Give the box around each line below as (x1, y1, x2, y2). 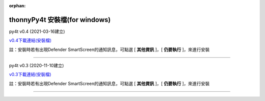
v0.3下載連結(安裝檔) (9, 72, 52, 77)
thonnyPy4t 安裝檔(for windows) (9, 15, 111, 24)
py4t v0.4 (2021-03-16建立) (9, 28, 65, 34)
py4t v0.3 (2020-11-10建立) (9, 63, 64, 69)
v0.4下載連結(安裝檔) (9, 37, 52, 44)
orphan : (9, 3, 26, 8)
